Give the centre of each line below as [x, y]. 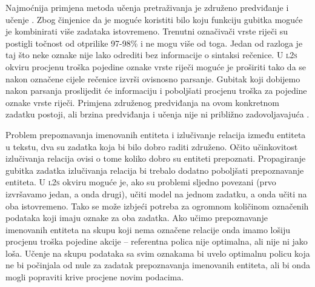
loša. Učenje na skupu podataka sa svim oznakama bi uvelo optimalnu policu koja [158, 253]
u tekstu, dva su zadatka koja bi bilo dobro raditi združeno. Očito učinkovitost [152, 146]
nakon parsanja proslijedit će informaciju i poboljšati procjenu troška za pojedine [156, 91]
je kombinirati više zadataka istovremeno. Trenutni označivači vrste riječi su [147, 31]
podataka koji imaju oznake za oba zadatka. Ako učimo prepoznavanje [137, 218]
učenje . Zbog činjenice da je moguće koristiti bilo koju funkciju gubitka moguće [154, 19]
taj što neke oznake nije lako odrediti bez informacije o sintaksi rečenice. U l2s [151, 55]
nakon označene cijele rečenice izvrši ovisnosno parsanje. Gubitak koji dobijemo [153, 78]
